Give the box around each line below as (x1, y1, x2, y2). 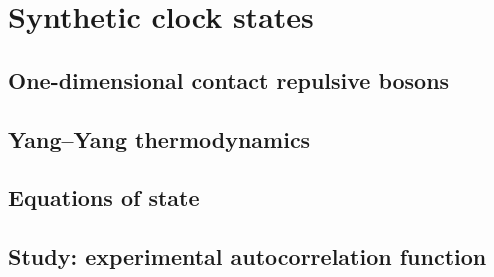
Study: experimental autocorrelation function (8, 241, 487, 272)
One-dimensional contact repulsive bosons (8, 64, 450, 95)
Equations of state (8, 182, 200, 213)
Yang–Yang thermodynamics (8, 123, 311, 154)
